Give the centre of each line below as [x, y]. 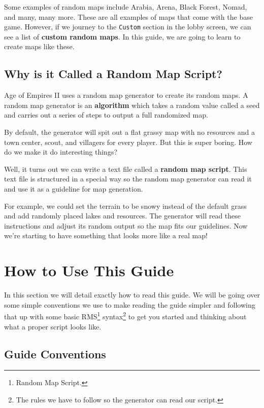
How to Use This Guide [89, 270]
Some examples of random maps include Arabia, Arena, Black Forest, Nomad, [126, 7]
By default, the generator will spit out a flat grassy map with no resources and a [129, 132]
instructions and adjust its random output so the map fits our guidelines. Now [126, 225]
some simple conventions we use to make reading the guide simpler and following [130, 304]
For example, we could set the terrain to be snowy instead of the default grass [125, 206]
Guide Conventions [55, 354]
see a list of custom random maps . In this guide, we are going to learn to [122, 36]
